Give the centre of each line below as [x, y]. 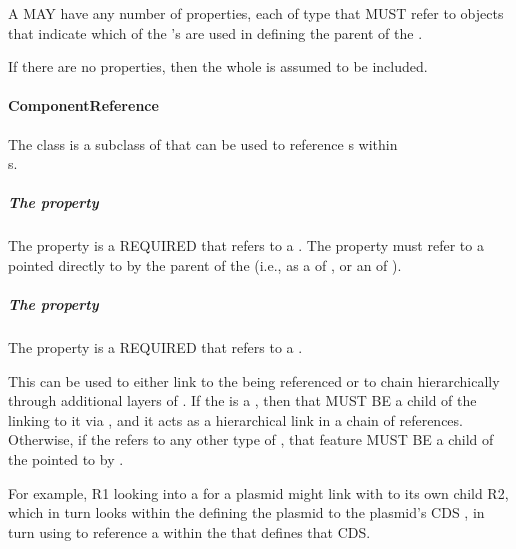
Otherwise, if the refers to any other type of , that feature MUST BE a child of [251, 439]
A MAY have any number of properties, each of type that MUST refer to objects [256, 13]
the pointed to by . [66, 459]
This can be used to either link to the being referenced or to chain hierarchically [254, 380]
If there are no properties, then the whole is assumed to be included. [218, 66]
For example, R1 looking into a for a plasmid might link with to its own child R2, [258, 492]
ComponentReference [83, 105]
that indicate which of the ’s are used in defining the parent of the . [215, 32]
